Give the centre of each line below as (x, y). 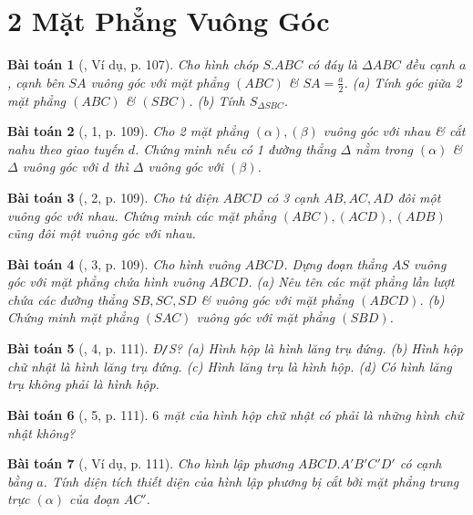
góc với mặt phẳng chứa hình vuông (106, 282)
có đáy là (332, 64)
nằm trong (384, 148)
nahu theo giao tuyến (66, 148)
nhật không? (41, 432)
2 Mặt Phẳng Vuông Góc (169, 21)
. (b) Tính (217, 100)
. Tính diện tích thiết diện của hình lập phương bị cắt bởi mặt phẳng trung (251, 481)
